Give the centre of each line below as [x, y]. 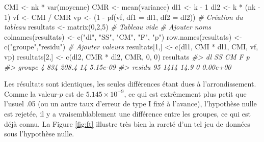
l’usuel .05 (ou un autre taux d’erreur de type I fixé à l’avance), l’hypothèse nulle [130, 104]
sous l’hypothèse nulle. [39, 134]
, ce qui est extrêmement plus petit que [185, 93]
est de [75, 93]
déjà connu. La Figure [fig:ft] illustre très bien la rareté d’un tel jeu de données [127, 123]
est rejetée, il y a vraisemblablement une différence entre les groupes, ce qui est [127, 113]
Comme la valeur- [32, 93]
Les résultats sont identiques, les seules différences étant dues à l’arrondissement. [130, 84]
